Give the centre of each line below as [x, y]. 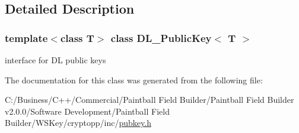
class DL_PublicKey [161, 38]
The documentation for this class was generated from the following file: [134, 80]
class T [77, 38]
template [26, 38]
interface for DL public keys [55, 60]
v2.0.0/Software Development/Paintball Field [87, 111]
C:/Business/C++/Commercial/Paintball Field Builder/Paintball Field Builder [149, 100]
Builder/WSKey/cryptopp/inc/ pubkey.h [78, 123]
